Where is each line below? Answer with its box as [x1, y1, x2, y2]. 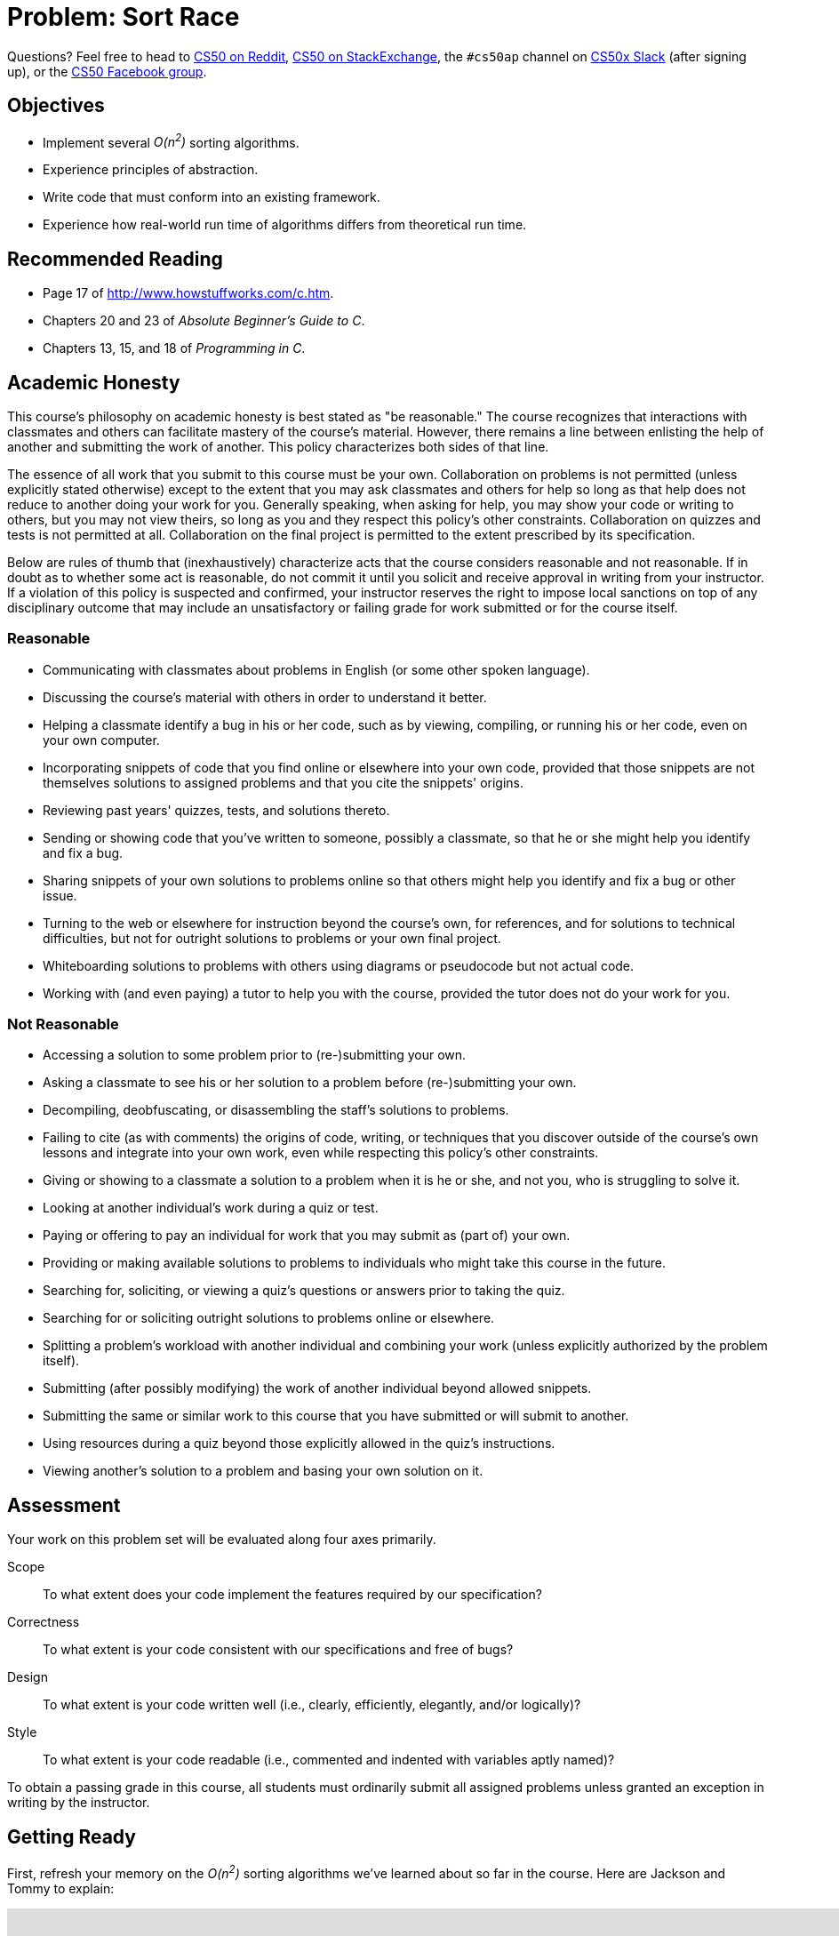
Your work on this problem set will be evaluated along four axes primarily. [7, 1532, 436, 1548]
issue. [43, 887, 77, 903]
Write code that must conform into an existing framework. [43, 189, 380, 205]
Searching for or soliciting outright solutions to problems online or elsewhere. [43, 1310, 495, 1326]
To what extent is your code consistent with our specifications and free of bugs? [43, 1642, 514, 1658]
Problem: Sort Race [7, 2, 240, 32]
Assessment [7, 1493, 121, 1516]
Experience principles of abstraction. [43, 162, 259, 178]
